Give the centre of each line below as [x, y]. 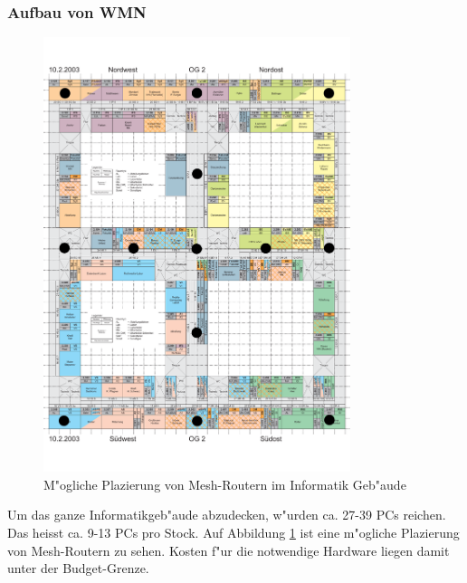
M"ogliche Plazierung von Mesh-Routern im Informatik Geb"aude [225, 484]
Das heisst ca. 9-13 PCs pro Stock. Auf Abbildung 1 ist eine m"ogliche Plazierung [233, 532]
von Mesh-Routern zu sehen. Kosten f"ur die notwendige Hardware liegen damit [229, 550]
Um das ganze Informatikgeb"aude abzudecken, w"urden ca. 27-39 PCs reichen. [227, 515]
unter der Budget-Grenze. [78, 568]
